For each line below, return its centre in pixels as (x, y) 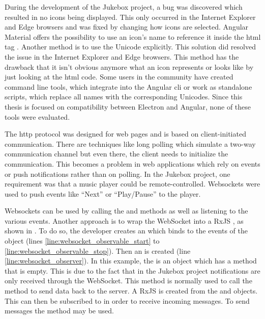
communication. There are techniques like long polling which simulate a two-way (130, 143)
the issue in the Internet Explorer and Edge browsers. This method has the (122, 56)
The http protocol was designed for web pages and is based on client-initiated (125, 134)
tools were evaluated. (37, 116)
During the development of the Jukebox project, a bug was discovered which (124, 7)
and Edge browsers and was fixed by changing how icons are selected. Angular (127, 27)
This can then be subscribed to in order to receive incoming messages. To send (127, 300)
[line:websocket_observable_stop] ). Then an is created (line (98, 250)
